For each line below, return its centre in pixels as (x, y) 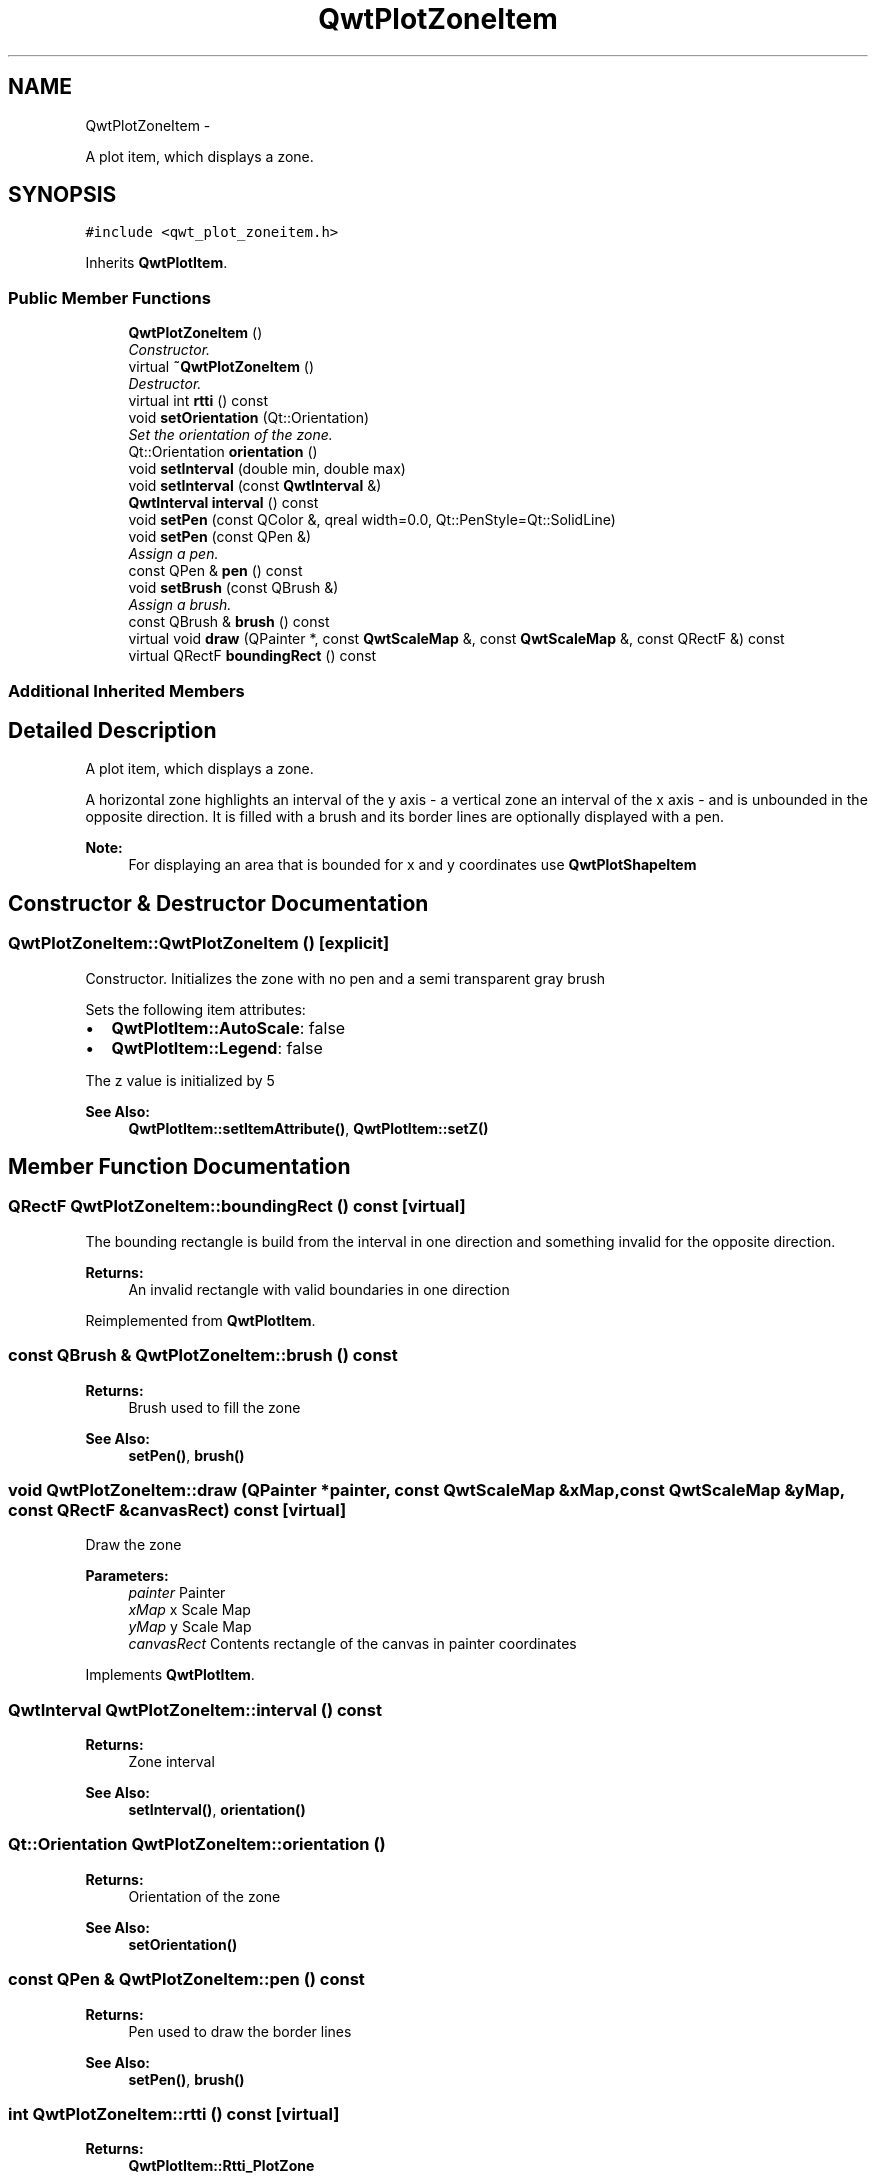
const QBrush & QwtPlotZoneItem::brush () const (203, 1355)
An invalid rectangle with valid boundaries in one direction (319, 1289)
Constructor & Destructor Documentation (218, 903)
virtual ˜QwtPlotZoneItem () (221, 367)
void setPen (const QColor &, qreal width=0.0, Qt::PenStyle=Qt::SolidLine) (372, 520)
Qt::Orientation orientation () (223, 452)
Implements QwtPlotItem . (170, 1675)
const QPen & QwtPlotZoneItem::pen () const (186, 1979)
